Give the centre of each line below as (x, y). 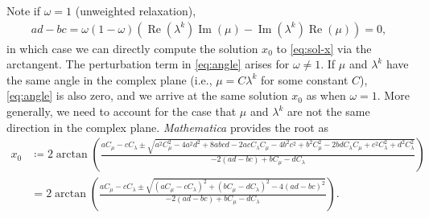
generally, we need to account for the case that (122, 111)
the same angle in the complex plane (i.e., (109, 79)
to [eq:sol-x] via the (324, 48)
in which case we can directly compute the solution (132, 48)
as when (326, 95)
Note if (23, 10)
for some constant (305, 79)
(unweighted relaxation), (136, 10)
